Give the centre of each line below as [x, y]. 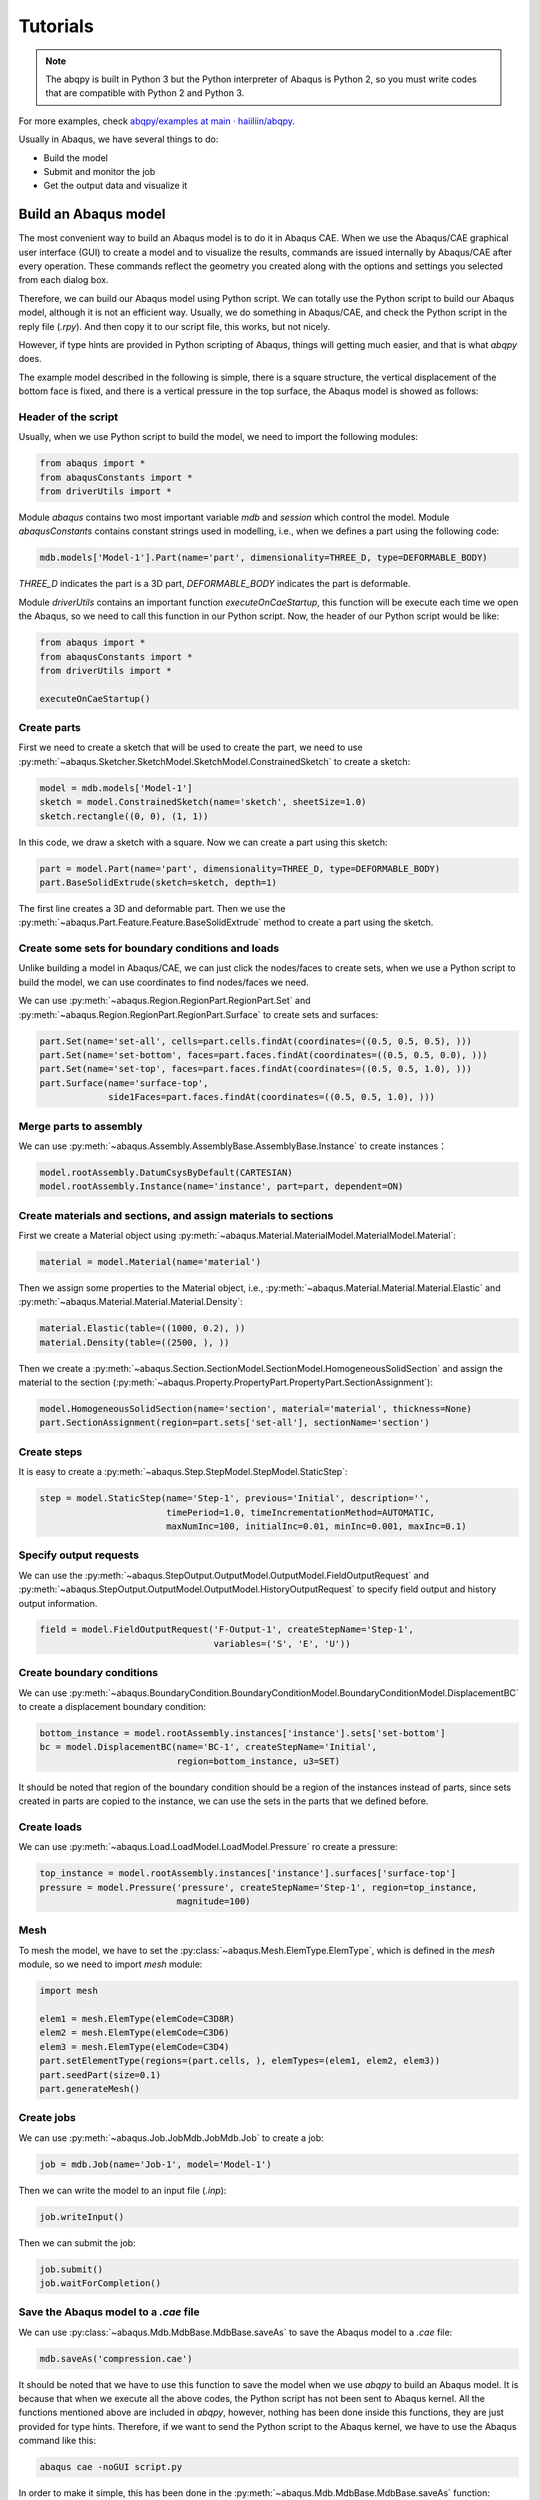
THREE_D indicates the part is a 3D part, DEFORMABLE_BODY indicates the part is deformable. [214, 584]
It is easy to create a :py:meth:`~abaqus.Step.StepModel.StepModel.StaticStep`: [183, 1472]
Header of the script [68, 417]
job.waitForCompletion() [100, 2283]
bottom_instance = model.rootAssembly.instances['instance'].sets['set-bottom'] [242, 1733]
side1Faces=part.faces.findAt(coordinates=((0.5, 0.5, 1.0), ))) [271, 1097]
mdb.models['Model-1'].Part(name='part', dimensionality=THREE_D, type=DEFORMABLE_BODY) [264, 558]
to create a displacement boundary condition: [112, 1706]
